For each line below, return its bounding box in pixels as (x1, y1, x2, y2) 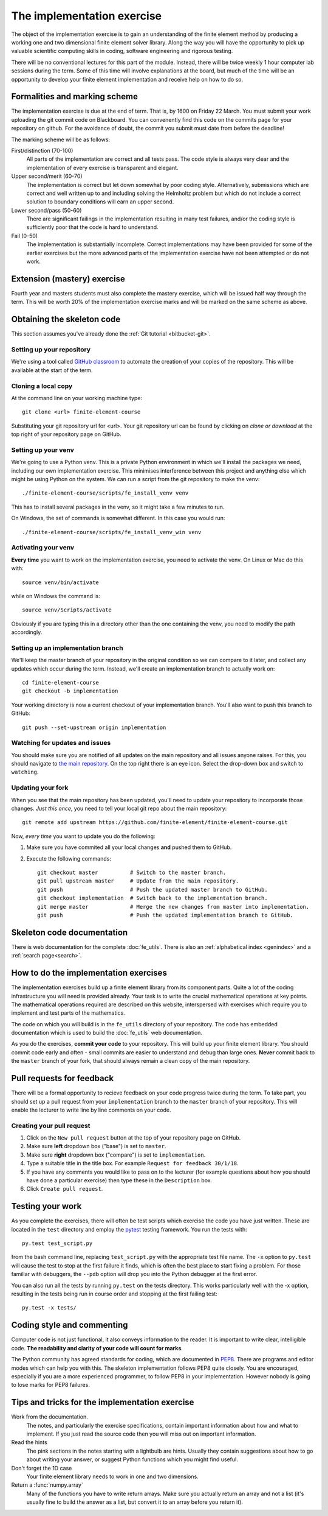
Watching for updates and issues (11, 739, 111, 747)
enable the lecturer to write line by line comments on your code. (11, 1106, 171, 1113)
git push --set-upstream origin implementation (22, 724, 166, 731)
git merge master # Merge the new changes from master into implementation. (37, 903, 310, 910)
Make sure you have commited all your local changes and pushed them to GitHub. (26, 844, 232, 851)
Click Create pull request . (26, 1185, 103, 1193)
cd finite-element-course (22, 679, 100, 686)
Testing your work (11, 1201, 82, 1211)
